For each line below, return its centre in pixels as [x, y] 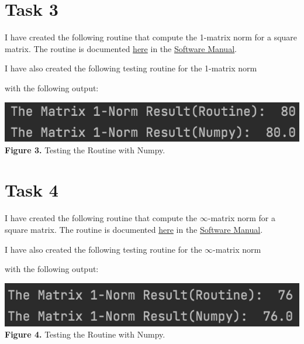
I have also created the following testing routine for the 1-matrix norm [131, 68]
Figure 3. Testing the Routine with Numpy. [85, 149]
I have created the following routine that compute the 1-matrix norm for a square [151, 37]
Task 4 [32, 190]
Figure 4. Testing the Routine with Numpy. [85, 334]
